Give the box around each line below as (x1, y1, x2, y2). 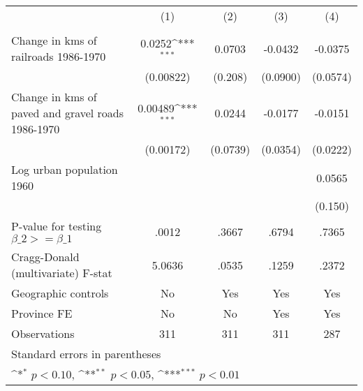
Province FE (11, 305, 73, 321)
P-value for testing (11, 218, 102, 234)
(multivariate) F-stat (11, 265, 112, 281)
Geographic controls (11, 285, 109, 301)
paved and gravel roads (11, 105, 124, 121)
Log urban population (11, 161, 118, 177)
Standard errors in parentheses (11, 346, 161, 362)
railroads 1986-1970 (11, 48, 106, 64)
